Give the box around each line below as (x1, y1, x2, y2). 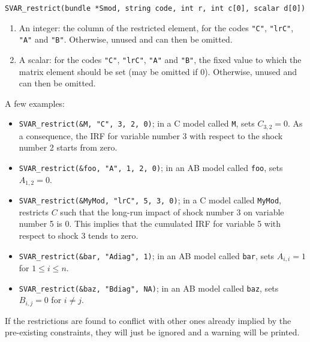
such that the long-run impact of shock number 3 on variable (60, 205, 284, 218)
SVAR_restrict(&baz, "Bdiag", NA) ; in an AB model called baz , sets (19, 281, 279, 294)
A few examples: (5, 97, 65, 109)
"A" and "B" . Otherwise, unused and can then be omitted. (19, 33, 233, 46)
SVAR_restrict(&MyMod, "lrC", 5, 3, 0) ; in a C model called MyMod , (19, 194, 281, 206)
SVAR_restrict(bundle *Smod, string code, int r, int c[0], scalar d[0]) (5, 4, 306, 13)
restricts (19, 205, 49, 218)
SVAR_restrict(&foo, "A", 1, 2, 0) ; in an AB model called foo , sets (19, 161, 283, 174)
